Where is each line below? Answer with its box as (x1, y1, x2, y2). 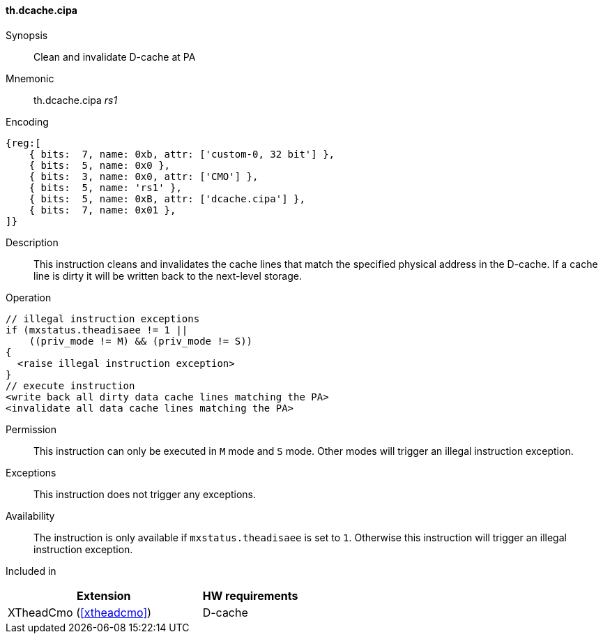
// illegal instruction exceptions (6, 313, 200, 324)
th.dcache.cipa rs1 (33, 93, 118, 106)
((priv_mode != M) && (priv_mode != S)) (29, 335, 253, 347)
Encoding (6, 115, 49, 128)
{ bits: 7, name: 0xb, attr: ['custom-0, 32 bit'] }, (29, 148, 335, 160)
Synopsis (6, 29, 48, 41)
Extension (77, 588, 131, 603)
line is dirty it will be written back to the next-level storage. (33, 269, 302, 282)
